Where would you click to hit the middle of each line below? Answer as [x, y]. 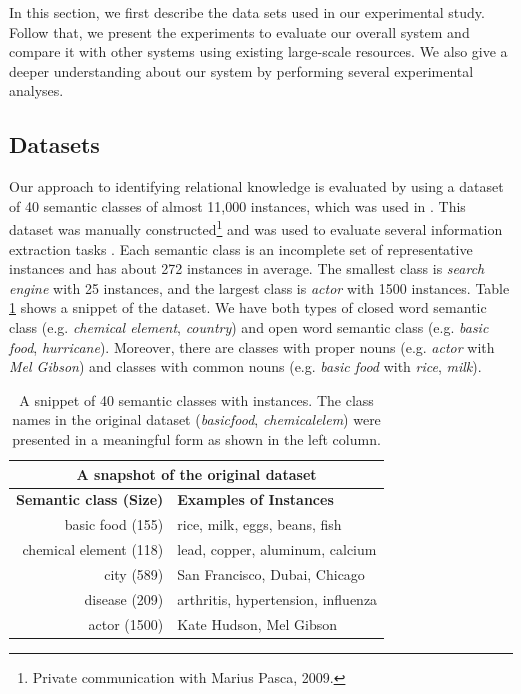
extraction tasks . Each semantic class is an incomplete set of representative [241, 248]
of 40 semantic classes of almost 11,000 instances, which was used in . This [237, 205]
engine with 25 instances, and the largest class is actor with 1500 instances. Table [259, 287]
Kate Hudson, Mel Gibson [257, 623]
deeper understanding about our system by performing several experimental [241, 70]
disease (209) [124, 598]
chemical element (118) [93, 549]
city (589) [134, 573]
